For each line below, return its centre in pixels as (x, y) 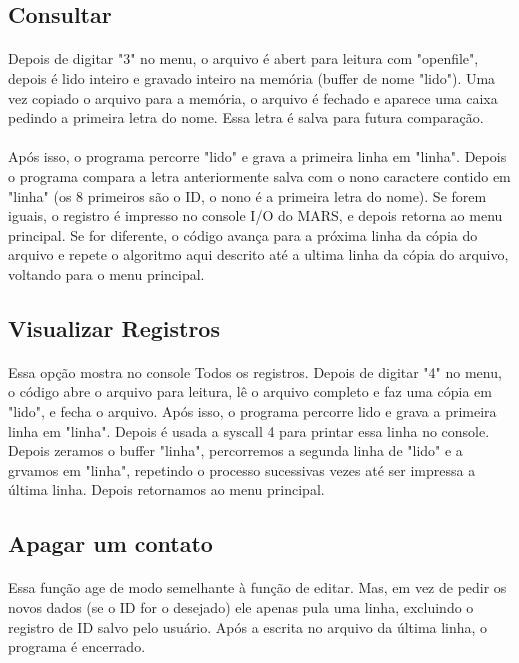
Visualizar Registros (114, 327)
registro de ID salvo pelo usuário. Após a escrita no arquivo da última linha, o (248, 626)
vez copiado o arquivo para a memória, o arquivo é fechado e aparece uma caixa (253, 97)
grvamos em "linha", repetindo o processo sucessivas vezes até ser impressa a (242, 469)
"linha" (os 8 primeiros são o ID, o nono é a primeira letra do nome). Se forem (247, 195)
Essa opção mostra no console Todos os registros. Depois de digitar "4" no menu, (255, 371)
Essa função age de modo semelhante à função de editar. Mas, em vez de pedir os (257, 587)
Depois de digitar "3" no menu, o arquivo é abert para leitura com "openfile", (243, 58)
